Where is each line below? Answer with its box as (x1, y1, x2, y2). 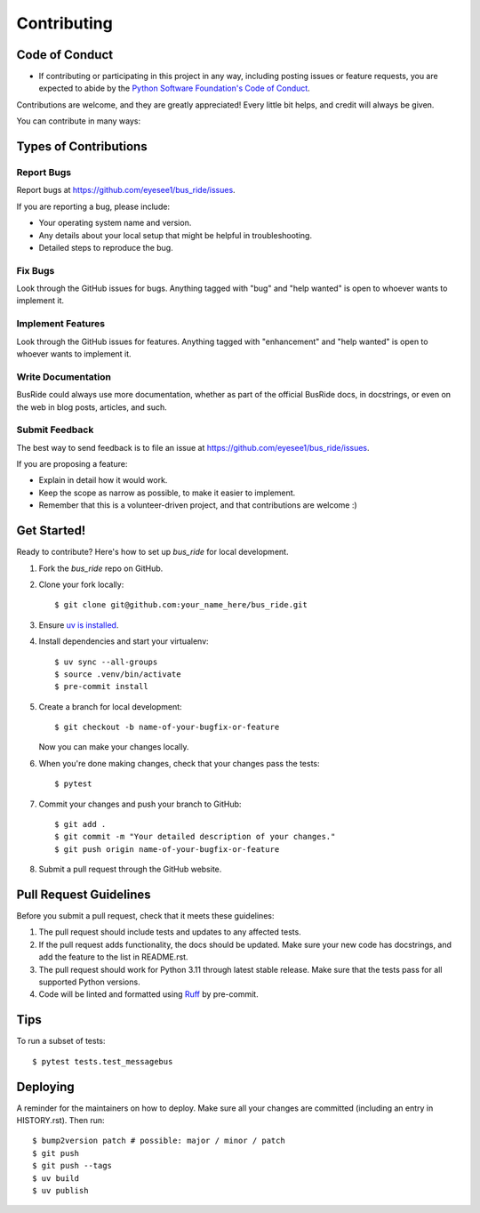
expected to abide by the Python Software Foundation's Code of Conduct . (38, 83, 310, 93)
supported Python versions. (38, 976, 141, 987)
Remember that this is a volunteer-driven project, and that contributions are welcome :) (38, 500, 357, 510)
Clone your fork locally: (38, 579, 124, 590)
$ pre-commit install (54, 681, 148, 692)
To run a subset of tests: (16, 1036, 106, 1047)
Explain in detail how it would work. (38, 475, 168, 486)
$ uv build (32, 1173, 80, 1183)
